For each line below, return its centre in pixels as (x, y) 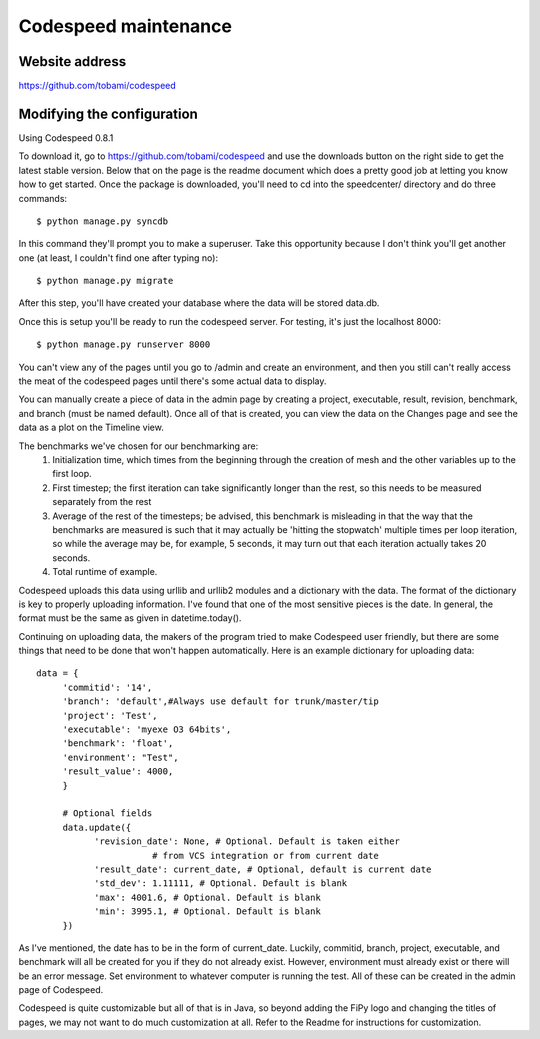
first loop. (72, 474)
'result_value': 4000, (118, 771)
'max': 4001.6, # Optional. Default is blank (207, 897)
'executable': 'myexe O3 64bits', (147, 729)
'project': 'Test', (110, 715)
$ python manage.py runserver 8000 (123, 344)
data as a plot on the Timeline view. (91, 427)
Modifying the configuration (108, 113)
